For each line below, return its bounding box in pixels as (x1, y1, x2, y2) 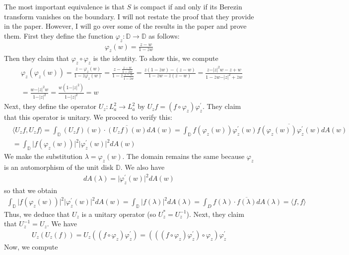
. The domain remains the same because (122, 151, 245, 161)
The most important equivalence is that (4, 1, 125, 11)
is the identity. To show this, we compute (93, 53, 218, 63)
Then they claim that (4, 53, 70, 63)
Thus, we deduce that (4, 208, 70, 219)
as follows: (148, 30, 180, 41)
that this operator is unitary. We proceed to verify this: (4, 112, 172, 122)
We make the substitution (4, 151, 83, 161)
